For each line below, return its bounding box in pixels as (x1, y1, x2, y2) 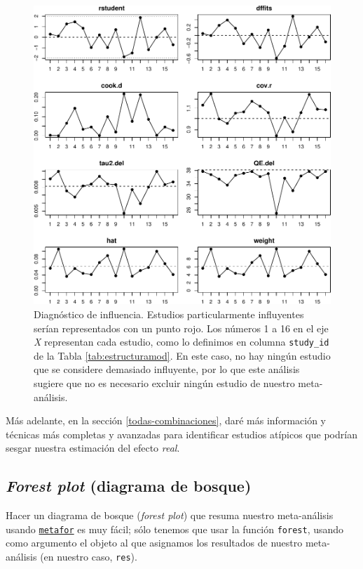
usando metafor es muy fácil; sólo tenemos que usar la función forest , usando (6, 521, 344, 536)
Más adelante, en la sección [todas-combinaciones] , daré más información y (6, 413, 326, 428)
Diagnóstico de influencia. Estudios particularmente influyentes (34, 306, 304, 321)
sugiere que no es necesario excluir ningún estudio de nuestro (34, 375, 295, 390)
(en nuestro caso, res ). (40, 549, 137, 563)
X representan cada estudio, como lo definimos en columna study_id (34, 334, 329, 349)
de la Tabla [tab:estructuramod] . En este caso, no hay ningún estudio (34, 348, 331, 362)
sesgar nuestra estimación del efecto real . (6, 440, 180, 455)
